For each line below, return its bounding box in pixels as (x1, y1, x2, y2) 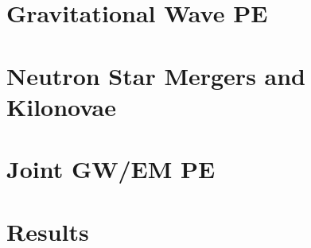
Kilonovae (6, 90, 116, 122)
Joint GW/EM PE (6, 153, 216, 185)
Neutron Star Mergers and (6, 59, 306, 91)
